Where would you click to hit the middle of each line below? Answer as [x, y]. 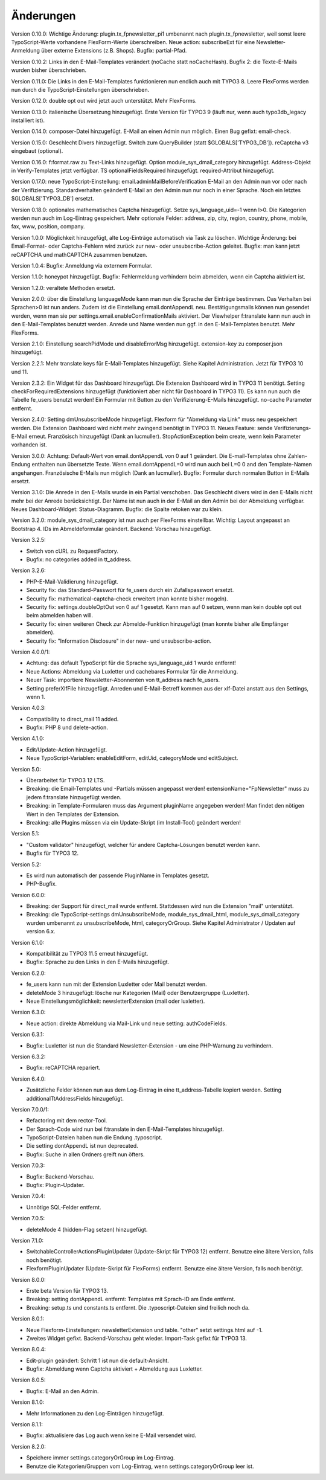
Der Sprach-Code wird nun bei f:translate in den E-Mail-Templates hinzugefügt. [125, 1129]
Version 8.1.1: [27, 1424]
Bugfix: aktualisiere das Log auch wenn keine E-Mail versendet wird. [111, 1435]
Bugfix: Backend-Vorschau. [60, 1176]
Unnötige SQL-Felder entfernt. [64, 1207]
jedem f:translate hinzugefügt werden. [74, 797]
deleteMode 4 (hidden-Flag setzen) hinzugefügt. [87, 1229]
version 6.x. [41, 931]
